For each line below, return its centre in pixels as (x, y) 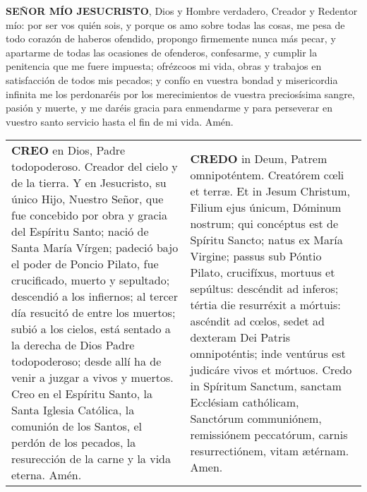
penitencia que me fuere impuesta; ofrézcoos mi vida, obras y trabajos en (164, 66)
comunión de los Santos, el (77, 426)
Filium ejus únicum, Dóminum (266, 207)
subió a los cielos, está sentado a (91, 329)
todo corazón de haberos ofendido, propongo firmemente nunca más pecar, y (171, 38)
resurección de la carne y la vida (91, 459)
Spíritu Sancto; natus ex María (266, 239)
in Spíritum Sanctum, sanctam (266, 385)
